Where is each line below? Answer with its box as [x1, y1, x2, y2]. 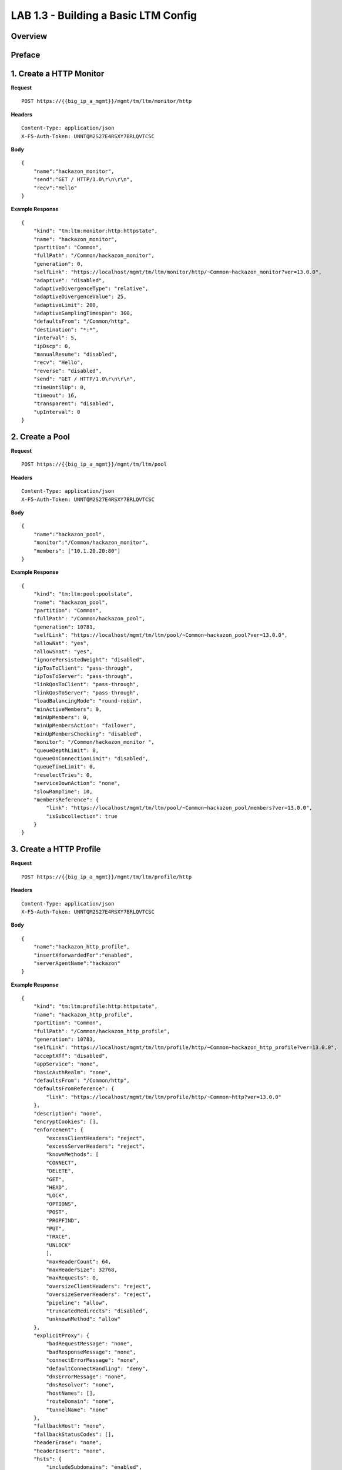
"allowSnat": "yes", [33, 648, 93, 655]
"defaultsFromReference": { [33, 1085, 115, 1092]
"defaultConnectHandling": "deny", [46, 1365, 149, 1372]
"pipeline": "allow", [46, 1299, 109, 1306]
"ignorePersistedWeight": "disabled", [33, 656, 146, 663]
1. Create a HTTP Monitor [11, 69, 105, 79]
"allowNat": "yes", [33, 640, 90, 647]
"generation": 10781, [33, 623, 96, 630]
